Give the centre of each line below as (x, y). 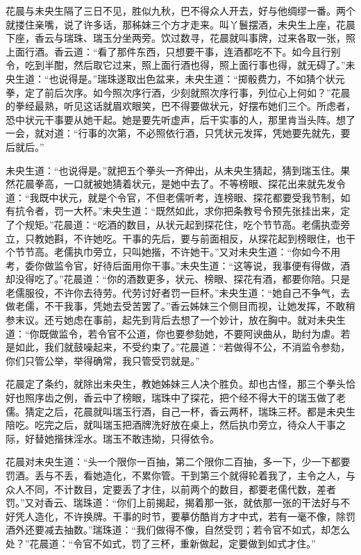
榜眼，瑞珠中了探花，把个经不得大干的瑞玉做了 (229, 398)
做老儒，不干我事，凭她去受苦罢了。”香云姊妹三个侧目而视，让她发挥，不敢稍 (180, 306)
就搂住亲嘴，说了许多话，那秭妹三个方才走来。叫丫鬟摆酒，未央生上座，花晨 (180, 24)
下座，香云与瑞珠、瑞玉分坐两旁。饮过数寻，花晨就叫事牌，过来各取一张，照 (180, 38)
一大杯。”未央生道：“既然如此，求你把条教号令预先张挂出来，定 (207, 211)
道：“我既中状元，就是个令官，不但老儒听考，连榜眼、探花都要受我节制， (173, 197)
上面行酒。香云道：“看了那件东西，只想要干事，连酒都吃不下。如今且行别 (173, 51)
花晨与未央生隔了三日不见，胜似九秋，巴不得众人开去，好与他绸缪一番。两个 (180, 10)
